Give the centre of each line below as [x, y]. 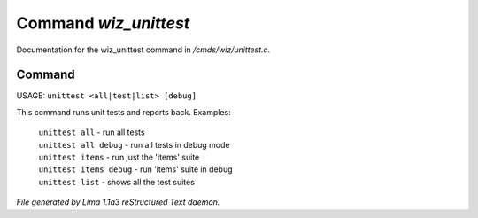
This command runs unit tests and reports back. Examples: [123, 112]
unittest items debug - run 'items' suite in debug [136, 169]
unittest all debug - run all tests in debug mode [134, 144]
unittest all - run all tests [92, 132]
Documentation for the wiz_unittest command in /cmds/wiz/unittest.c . [143, 50]
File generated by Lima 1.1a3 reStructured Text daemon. [118, 202]
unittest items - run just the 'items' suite [119, 157]
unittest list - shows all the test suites [116, 182]
